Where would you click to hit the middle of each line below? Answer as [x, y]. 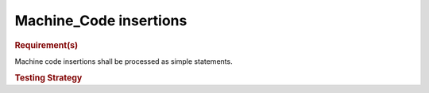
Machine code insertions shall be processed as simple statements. [124, 61]
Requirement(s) [46, 45]
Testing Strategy [48, 77]
